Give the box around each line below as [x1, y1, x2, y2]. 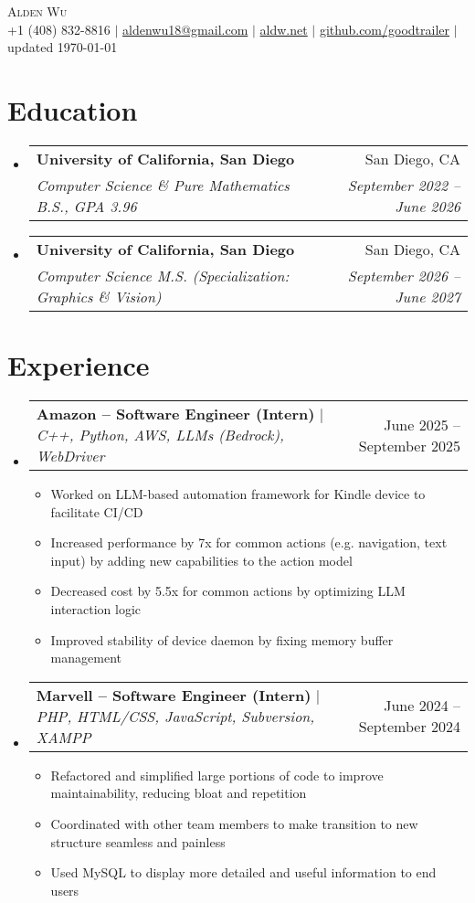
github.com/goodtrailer [319, 19, 449, 38]
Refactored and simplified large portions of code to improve [50, 765, 384, 784]
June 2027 [395, 285, 460, 307]
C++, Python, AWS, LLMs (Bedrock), [36, 424, 284, 446]
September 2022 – [347, 174, 460, 196]
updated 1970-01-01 [7, 37, 118, 57]
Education [7, 90, 138, 128]
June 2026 [395, 195, 460, 217]
